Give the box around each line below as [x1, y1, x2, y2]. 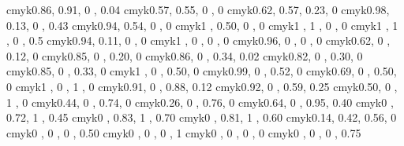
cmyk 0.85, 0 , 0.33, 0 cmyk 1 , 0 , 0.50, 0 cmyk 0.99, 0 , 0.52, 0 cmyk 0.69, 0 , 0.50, [6, 63, 397, 79]
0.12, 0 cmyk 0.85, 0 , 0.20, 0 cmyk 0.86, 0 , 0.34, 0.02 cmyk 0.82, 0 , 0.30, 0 [6, 47, 363, 64]
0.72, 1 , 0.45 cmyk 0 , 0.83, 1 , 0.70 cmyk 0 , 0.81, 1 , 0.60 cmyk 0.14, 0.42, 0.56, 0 [6, 109, 397, 126]
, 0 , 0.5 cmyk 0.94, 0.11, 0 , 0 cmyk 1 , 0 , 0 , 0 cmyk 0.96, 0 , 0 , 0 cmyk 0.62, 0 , [6, 32, 391, 49]
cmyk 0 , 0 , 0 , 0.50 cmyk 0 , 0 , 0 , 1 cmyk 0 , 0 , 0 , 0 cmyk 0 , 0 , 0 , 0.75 [6, 124, 361, 141]
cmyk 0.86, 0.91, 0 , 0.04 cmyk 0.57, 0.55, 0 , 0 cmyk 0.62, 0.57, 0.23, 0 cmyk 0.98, [6, 2, 390, 17]
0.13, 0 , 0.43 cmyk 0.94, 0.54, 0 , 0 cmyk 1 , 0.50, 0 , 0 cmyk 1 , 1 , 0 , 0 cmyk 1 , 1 [6, 16, 398, 33]
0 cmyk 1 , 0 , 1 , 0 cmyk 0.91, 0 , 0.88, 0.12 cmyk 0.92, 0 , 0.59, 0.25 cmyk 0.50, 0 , [6, 78, 398, 94]
